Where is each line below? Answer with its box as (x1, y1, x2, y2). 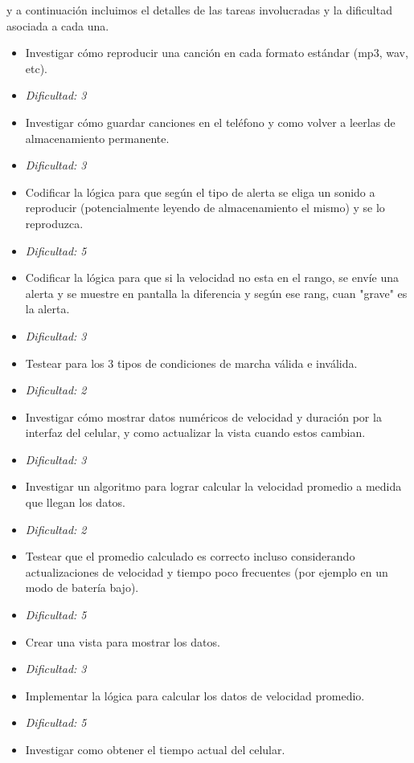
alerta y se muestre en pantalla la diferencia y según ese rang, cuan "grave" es (25, 284, 408, 301)
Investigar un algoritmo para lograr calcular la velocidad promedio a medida (25, 478, 402, 495)
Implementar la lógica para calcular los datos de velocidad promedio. (25, 687, 365, 704)
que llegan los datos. (25, 494, 126, 511)
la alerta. (25, 300, 70, 317)
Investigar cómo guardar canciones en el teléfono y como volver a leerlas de (25, 113, 396, 130)
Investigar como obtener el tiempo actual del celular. (25, 741, 285, 757)
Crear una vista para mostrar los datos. (25, 633, 220, 650)
